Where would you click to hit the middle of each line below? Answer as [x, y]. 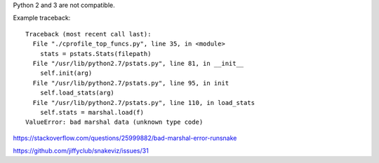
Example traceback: [42, 18]
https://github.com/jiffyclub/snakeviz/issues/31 [81, 151]
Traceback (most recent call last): [88, 34]
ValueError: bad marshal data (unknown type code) [114, 122]
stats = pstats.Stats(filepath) [95, 54]
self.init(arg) [66, 73]
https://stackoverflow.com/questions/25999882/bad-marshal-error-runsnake [125, 138]
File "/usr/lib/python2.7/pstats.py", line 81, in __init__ [138, 63]
